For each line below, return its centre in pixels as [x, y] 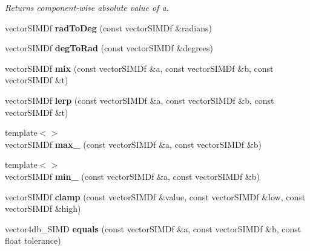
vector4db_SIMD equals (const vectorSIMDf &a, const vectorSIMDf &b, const [153, 228]
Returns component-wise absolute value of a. [87, 7]
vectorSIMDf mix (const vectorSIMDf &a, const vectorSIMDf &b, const [139, 68]
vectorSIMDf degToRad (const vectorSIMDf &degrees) [109, 48]
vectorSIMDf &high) [43, 208]
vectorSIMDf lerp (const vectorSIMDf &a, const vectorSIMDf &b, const [140, 100]
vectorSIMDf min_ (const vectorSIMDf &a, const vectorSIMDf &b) [132, 176]
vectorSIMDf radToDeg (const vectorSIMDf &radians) [108, 27]
